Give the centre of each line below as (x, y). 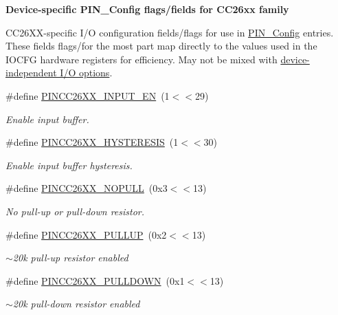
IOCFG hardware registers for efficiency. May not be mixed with (142, 59)
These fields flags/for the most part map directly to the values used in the (161, 46)
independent (31, 73)
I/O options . (86, 73)
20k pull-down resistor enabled (76, 304)
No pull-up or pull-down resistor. (75, 211)
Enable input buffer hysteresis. (69, 165)
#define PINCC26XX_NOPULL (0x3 (87, 188)
